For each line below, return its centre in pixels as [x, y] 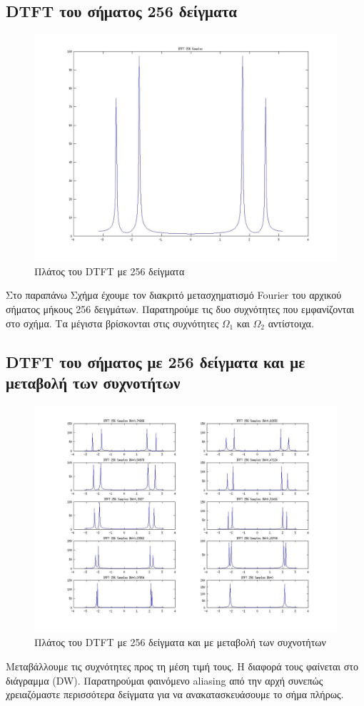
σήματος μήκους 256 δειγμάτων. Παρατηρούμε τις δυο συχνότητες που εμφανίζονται [180, 308]
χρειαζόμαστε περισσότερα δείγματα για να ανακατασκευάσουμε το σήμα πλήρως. [175, 694]
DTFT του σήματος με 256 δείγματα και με [156, 361]
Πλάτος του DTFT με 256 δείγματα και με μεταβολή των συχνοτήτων [180, 642]
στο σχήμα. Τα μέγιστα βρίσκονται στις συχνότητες [112, 323]
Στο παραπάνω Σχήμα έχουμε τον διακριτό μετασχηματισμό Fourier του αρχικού [174, 295]
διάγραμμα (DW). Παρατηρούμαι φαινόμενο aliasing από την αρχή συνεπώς [165, 680]
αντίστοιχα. [291, 323]
